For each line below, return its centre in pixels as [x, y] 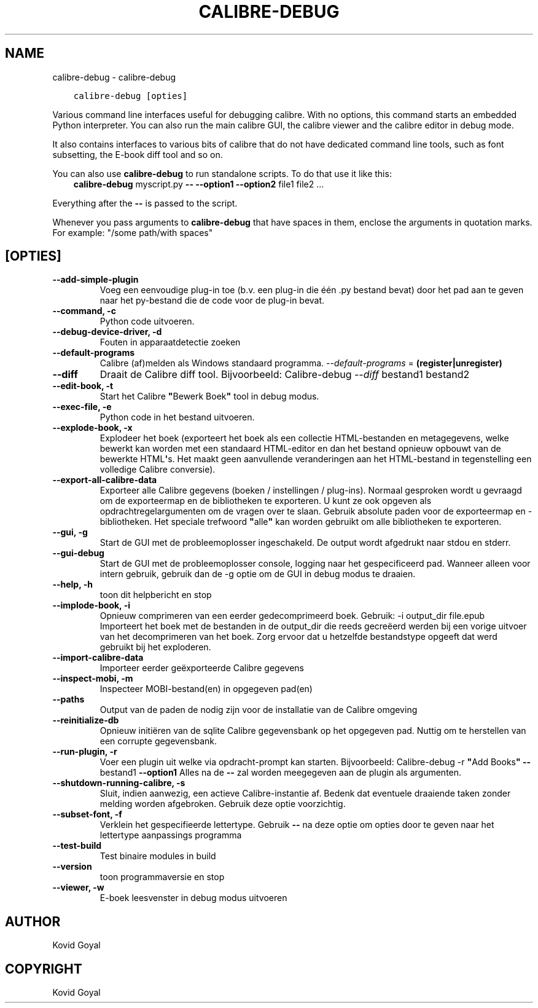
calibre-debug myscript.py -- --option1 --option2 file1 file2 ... [199, 184]
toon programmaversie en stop [162, 877]
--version [72, 867]
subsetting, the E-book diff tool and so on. [138, 154]
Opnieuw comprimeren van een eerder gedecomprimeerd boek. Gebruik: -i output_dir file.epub [292, 616]
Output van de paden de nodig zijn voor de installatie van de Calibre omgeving [259, 710]
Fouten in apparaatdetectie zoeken [170, 342]
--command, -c [84, 311]
